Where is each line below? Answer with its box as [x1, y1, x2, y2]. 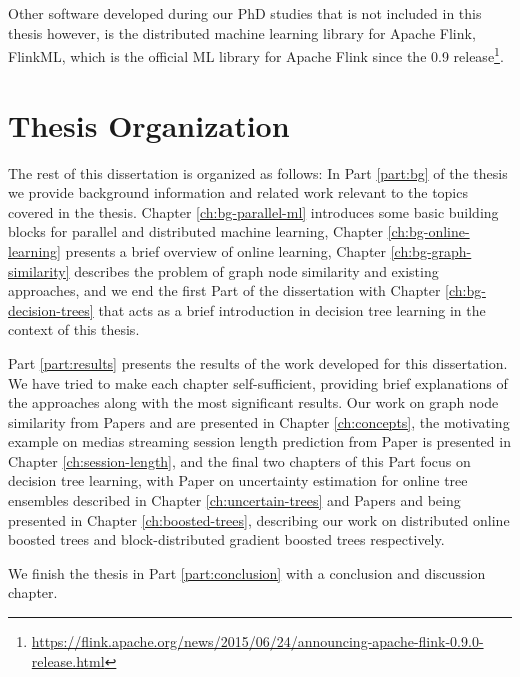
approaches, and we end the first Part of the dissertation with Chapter [8, 280, 441, 301]
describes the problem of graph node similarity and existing [74, 260, 439, 281]
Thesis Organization [8, 104, 290, 145]
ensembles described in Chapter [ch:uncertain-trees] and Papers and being [8, 490, 461, 511]
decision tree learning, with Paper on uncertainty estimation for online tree [8, 470, 468, 491]
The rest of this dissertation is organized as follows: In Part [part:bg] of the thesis [8, 162, 508, 183]
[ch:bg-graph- [390, 240, 472, 261]
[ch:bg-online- [387, 221, 470, 242]
